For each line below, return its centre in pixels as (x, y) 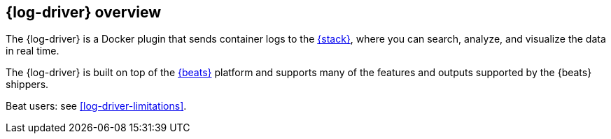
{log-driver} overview (84, 12)
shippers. (27, 85)
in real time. (33, 51)
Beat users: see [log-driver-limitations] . (96, 106)
